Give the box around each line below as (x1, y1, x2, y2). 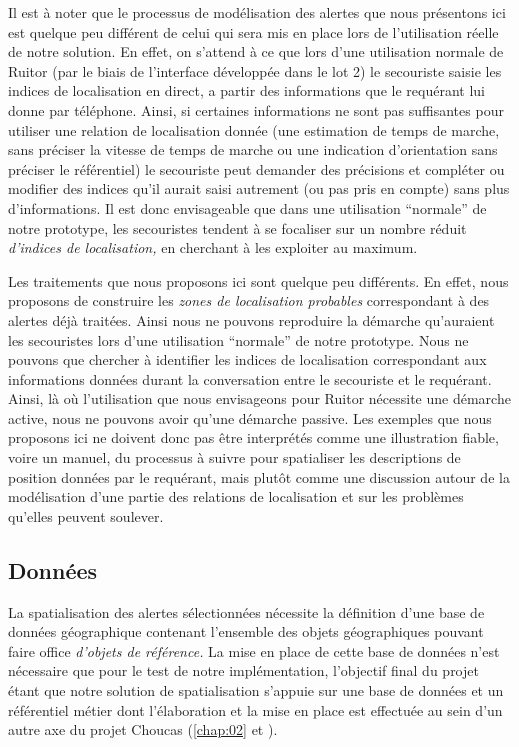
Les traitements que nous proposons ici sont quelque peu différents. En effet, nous (8, 270, 509, 291)
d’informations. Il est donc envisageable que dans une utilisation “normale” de (8, 197, 487, 218)
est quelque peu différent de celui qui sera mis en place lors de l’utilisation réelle (8, 21, 499, 42)
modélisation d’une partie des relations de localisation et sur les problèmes (8, 486, 464, 507)
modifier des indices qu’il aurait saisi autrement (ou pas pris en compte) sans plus (8, 178, 510, 199)
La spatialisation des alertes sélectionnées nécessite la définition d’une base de (8, 601, 485, 622)
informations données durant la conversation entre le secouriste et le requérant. (8, 368, 492, 389)
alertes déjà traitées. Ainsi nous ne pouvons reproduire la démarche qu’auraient (8, 309, 495, 330)
